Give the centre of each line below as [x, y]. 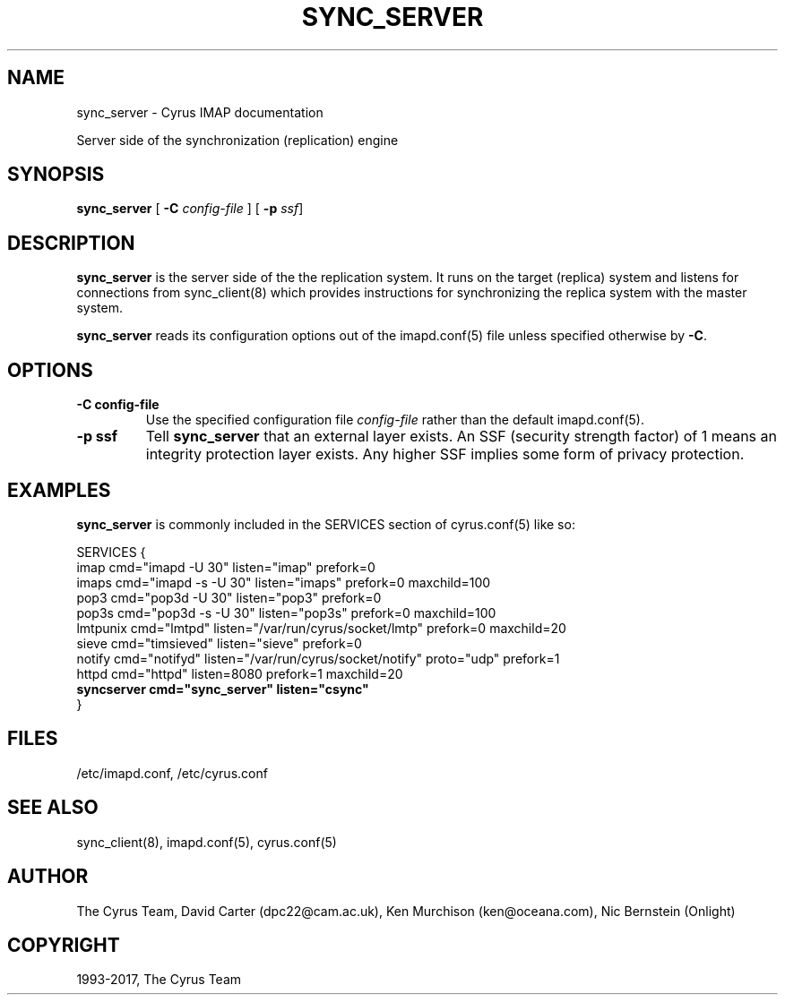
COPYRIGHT [64, 945]
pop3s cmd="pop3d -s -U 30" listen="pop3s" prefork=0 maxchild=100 [286, 612]
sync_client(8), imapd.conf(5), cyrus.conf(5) [207, 842]
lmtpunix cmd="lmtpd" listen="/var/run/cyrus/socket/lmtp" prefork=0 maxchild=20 [321, 628]
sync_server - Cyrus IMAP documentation [200, 112]
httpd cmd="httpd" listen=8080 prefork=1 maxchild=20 [240, 673]
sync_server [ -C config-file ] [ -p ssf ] [190, 209]
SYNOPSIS [56, 175]
